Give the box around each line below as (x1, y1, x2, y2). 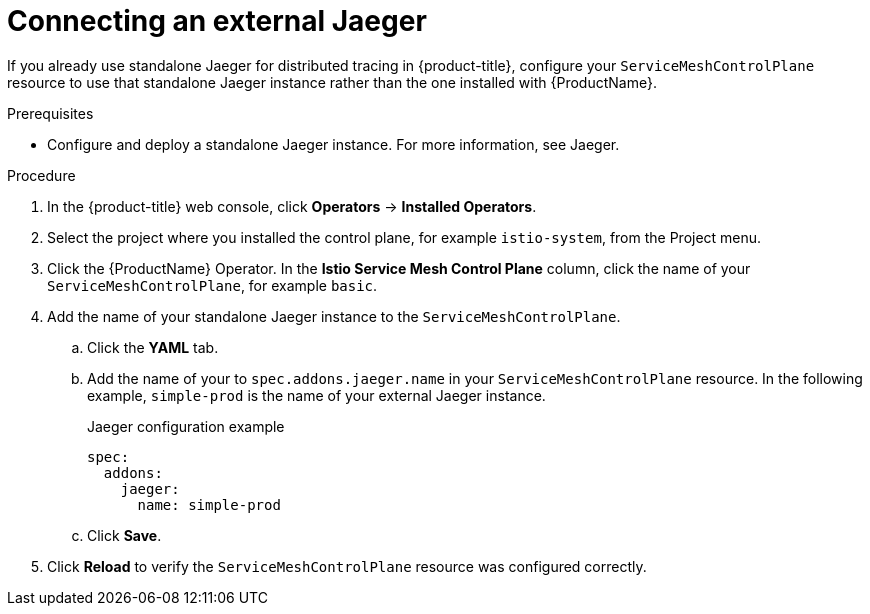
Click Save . (87, 526, 162, 544)
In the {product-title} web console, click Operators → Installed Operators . (47, 197, 537, 215)
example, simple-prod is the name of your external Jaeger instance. (87, 386, 546, 404)
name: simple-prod (137, 496, 281, 513)
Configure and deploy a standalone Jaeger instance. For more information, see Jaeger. (47, 135, 620, 153)
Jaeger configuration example (87, 417, 285, 435)
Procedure (7, 166, 76, 184)
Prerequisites (7, 104, 94, 122)
